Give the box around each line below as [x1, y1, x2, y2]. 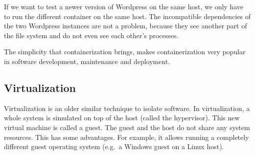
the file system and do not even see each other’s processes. [4, 30, 179, 40]
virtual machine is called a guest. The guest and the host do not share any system [4, 122, 250, 132]
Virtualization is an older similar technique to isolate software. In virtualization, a [4, 103, 250, 113]
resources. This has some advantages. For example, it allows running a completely [4, 132, 249, 142]
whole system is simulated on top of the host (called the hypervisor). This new [4, 112, 240, 123]
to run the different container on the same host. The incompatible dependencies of [4, 11, 251, 21]
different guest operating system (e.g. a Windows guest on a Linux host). [4, 141, 224, 152]
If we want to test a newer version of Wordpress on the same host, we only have [4, 1, 243, 11]
